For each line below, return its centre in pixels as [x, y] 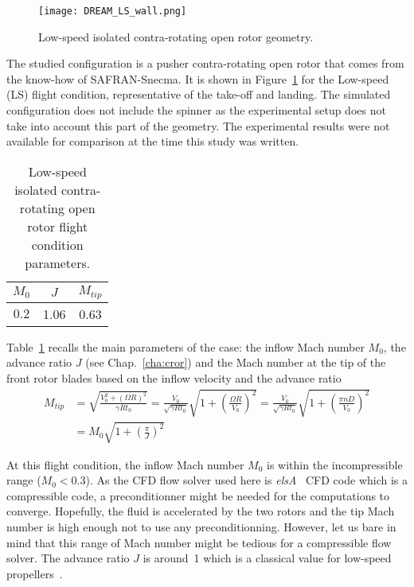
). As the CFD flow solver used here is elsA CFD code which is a [247, 480]
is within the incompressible [335, 464]
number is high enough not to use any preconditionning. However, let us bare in [201, 527]
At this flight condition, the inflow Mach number [125, 464]
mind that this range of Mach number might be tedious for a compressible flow [199, 542]
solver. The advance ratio [68, 558]
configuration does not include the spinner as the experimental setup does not [196, 110]
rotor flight [58, 226]
